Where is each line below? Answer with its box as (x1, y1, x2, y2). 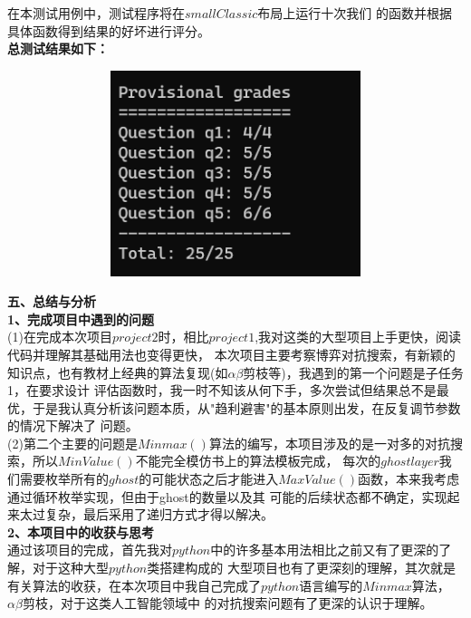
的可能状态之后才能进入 (139, 469, 279, 488)
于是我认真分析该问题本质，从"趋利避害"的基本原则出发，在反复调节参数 (32, 398, 461, 417)
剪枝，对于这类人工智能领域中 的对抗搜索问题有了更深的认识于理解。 (22, 594, 433, 613)
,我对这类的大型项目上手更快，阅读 (255, 327, 462, 346)
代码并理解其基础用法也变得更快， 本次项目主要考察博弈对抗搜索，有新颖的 (7, 344, 456, 363)
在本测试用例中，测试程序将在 (7, 4, 185, 22)
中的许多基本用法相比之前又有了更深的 (210, 540, 439, 559)
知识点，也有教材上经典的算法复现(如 (7, 362, 228, 381)
